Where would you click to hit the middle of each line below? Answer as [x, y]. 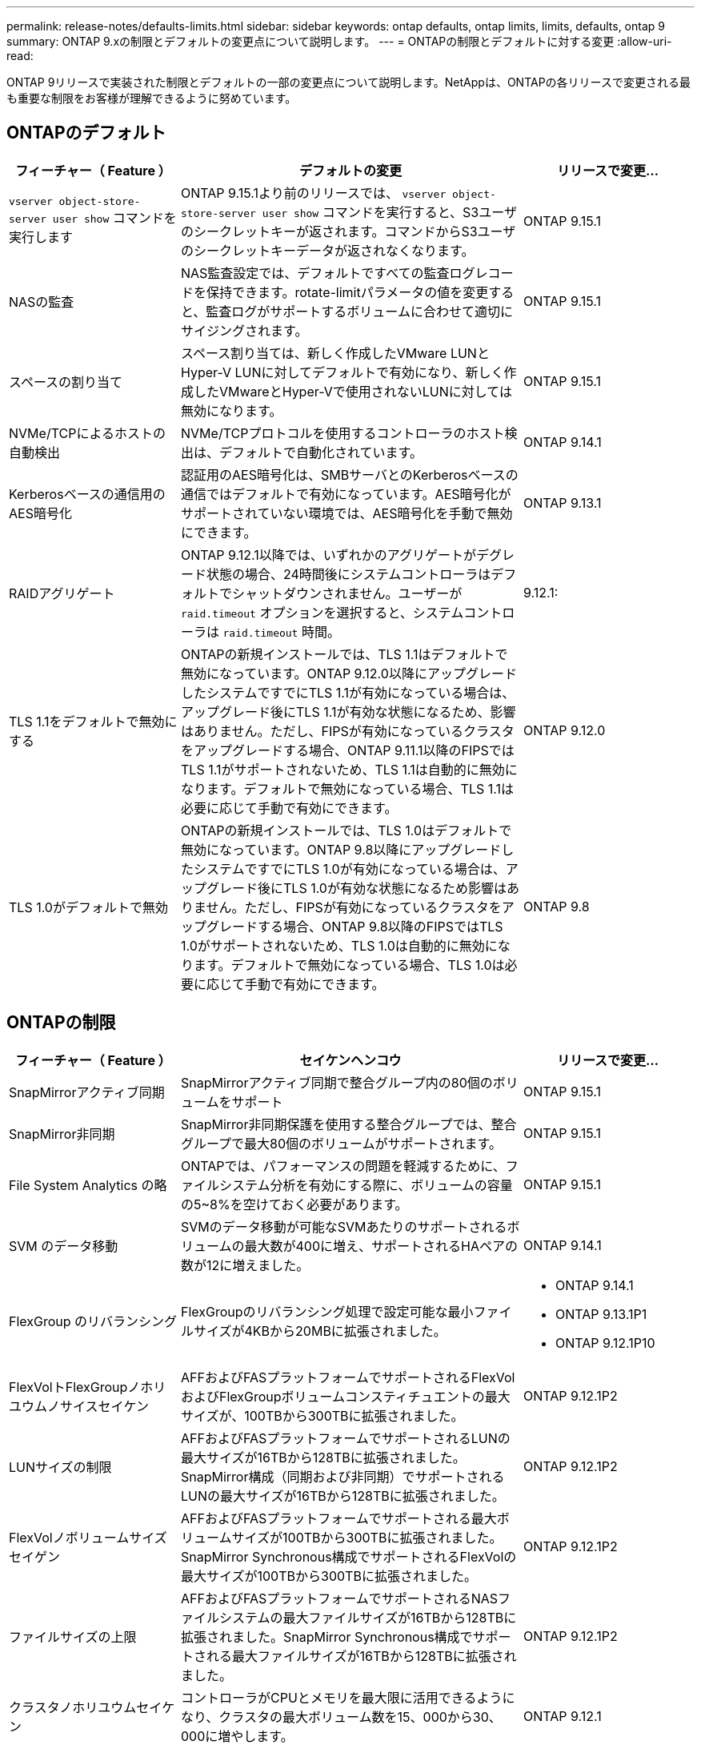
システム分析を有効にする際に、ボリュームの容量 [366, 1185]
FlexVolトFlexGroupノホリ [88, 1387]
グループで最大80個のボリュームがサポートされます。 [341, 1143]
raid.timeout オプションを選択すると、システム [322, 612]
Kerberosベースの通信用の [87, 494]
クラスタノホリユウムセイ [86, 1707]
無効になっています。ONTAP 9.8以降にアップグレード [341, 849]
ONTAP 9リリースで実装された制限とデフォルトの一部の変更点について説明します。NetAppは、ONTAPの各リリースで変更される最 [348, 82]
